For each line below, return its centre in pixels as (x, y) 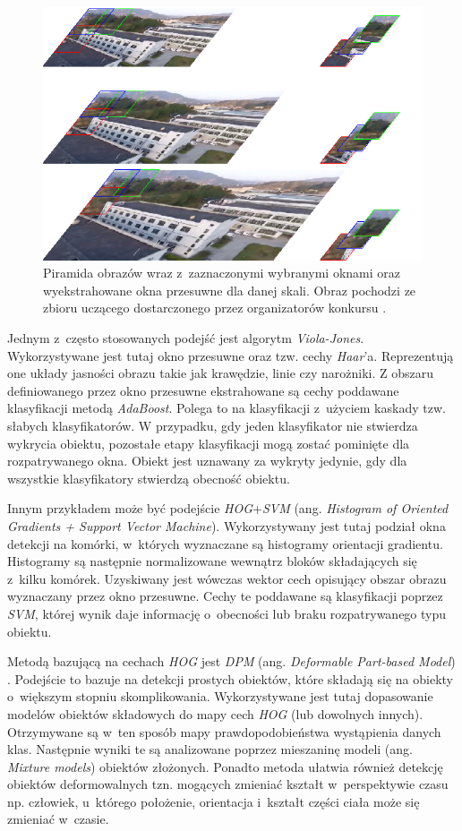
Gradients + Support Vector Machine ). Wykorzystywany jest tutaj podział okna (227, 525)
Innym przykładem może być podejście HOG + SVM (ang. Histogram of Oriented (228, 508)
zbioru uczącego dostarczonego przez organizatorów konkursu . (215, 308)
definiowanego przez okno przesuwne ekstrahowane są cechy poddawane (203, 390)
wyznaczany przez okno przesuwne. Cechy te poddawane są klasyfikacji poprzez (225, 596)
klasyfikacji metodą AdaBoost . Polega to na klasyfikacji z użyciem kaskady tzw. (227, 408)
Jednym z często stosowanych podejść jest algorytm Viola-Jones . (186, 338)
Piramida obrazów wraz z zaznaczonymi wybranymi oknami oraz (222, 273)
